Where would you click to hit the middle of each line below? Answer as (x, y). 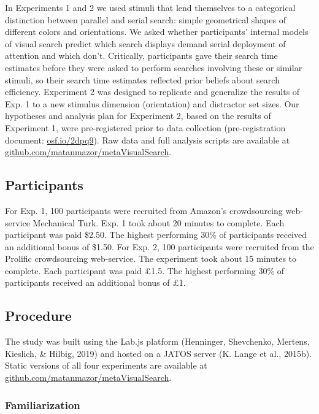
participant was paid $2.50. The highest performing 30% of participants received (156, 235)
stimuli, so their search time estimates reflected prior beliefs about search (142, 79)
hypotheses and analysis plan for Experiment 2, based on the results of (138, 116)
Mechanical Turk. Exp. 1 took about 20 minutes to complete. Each (159, 222)
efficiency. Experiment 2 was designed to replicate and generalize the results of (152, 92)
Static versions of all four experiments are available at (106, 365)
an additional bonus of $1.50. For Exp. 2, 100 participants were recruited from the (159, 246)
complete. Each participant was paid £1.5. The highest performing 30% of (145, 270)
